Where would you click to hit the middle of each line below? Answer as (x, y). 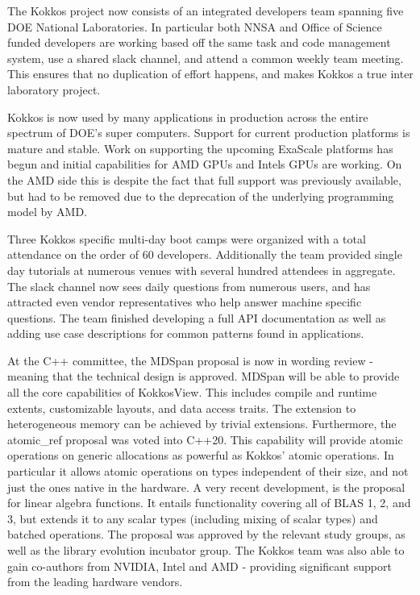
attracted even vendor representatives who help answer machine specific (185, 302)
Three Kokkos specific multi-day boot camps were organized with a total (187, 238)
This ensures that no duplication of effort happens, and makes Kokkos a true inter (210, 74)
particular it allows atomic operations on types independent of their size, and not (208, 471)
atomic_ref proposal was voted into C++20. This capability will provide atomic (205, 439)
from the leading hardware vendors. (95, 582)
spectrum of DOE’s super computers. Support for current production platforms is (209, 133)
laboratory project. (54, 89)
